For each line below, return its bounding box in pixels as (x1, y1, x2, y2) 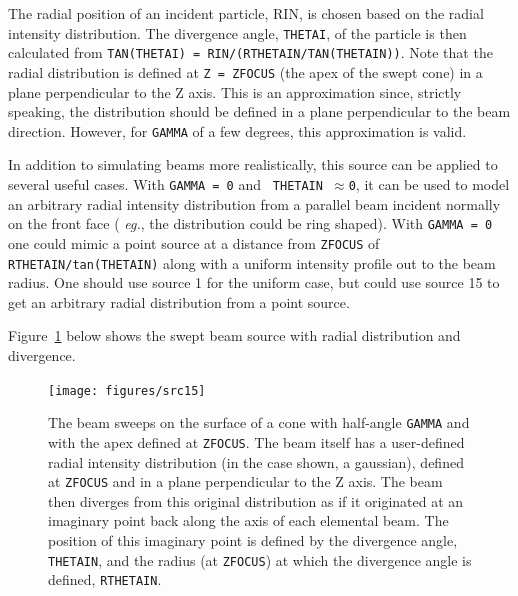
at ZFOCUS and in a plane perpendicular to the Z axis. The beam (48, 471, 443, 492)
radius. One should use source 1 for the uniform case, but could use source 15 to (8, 272, 500, 293)
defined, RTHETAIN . (48, 569, 162, 590)
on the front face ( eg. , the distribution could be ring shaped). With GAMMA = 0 (8, 213, 493, 234)
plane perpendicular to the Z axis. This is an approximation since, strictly (8, 81, 462, 102)
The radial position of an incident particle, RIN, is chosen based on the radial (8, 3, 484, 23)
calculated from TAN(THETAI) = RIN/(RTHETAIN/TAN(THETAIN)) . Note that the (8, 42, 493, 63)
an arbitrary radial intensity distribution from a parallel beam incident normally (8, 193, 501, 214)
